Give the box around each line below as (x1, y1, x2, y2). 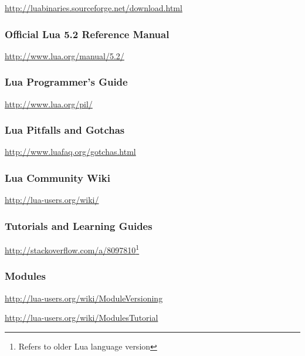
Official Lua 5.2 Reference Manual (5, 26, 170, 41)
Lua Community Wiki (5, 170, 110, 185)
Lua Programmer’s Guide (5, 74, 128, 89)
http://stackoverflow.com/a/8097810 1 (5, 242, 140, 256)
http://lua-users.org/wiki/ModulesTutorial (5, 311, 158, 324)
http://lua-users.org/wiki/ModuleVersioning (5, 291, 163, 304)
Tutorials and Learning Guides (5, 218, 152, 233)
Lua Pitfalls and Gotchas (5, 123, 125, 137)
